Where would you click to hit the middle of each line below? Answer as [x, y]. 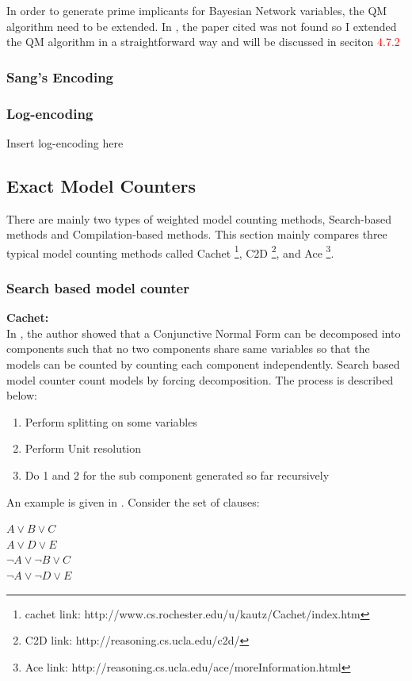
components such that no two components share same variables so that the [188, 348]
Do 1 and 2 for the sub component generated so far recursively [177, 475]
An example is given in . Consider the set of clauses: [133, 501]
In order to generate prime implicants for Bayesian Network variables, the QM [197, 10]
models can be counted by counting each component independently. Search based [203, 364]
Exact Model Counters [101, 185]
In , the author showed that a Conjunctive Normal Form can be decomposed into [204, 333]
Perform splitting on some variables [111, 421]
